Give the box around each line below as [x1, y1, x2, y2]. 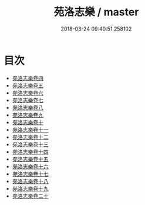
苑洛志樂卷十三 [12, 141, 49, 148]
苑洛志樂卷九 [12, 111, 43, 118]
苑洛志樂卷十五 [12, 156, 49, 163]
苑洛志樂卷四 [12, 74, 43, 81]
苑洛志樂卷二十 [12, 192, 49, 199]
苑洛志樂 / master [53, 5, 139, 19]
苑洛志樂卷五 [12, 82, 43, 89]
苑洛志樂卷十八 [12, 177, 49, 184]
